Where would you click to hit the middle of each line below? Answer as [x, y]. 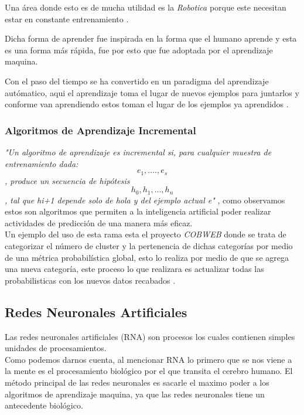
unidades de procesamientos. [56, 348]
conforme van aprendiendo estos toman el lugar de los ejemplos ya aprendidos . [147, 104]
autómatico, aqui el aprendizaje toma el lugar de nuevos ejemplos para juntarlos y [152, 92]
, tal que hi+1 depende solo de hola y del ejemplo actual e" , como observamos [145, 200]
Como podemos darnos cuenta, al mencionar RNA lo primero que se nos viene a [148, 359]
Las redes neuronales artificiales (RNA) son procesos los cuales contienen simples [150, 336]
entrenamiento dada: [42, 163]
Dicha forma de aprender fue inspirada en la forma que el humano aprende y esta [151, 38]
